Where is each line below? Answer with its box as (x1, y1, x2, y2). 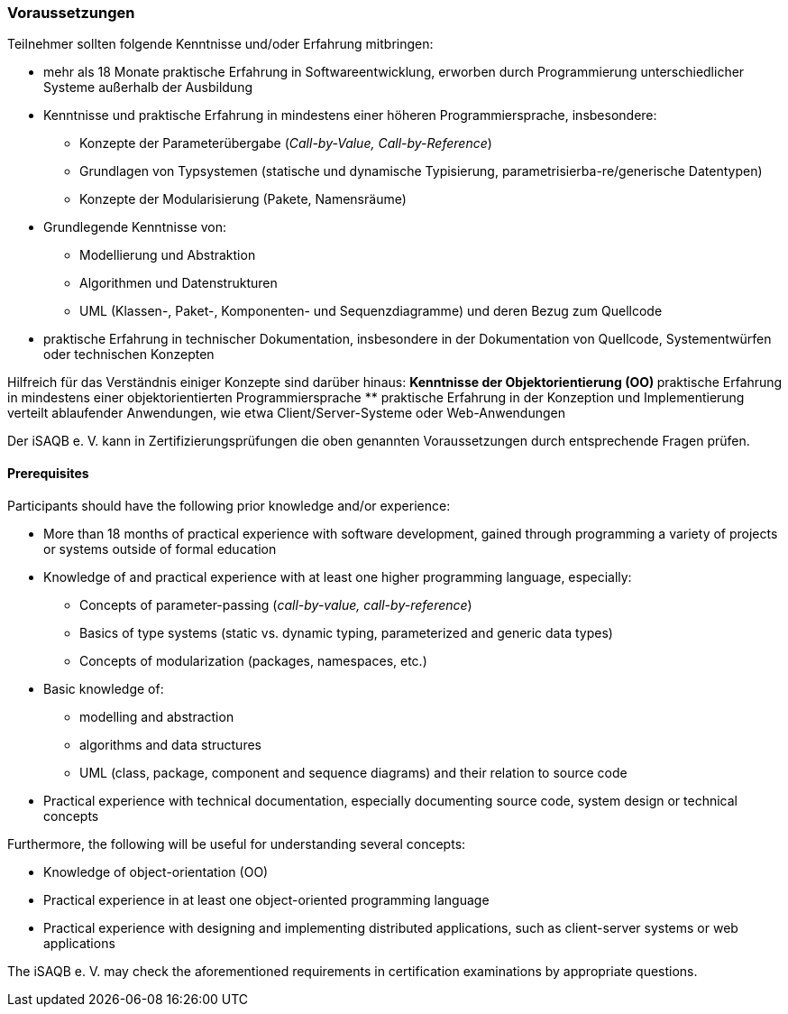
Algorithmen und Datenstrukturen (79, 275, 278, 291)
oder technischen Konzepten (43, 346, 215, 363)
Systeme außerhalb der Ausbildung (43, 79, 252, 96)
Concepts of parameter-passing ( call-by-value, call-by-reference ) (79, 596, 472, 613)
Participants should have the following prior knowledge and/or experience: (7, 497, 451, 513)
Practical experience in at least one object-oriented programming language (43, 891, 490, 908)
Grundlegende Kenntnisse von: (43, 219, 227, 235)
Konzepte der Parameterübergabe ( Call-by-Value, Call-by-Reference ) (79, 135, 492, 152)
